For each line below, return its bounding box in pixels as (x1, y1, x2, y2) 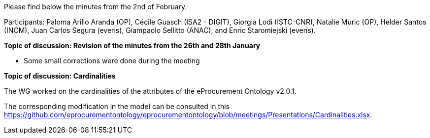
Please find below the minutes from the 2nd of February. (4, 2, 187, 11)
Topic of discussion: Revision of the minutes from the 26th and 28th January (4, 41, 261, 50)
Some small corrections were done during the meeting (24, 56, 200, 65)
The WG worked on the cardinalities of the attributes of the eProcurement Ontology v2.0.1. (4, 87, 297, 95)
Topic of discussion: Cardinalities (4, 72, 116, 80)
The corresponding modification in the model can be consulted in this (4, 102, 230, 110)
